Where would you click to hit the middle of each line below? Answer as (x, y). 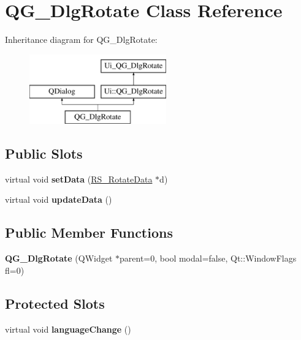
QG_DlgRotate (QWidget (59, 258)
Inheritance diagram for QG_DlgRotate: (81, 40)
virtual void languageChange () (68, 329)
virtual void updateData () (59, 199)
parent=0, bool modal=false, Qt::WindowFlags (208, 258)
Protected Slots (55, 303)
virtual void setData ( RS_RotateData (79, 179)
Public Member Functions (89, 232)
